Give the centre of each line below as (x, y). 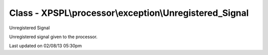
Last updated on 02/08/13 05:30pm (45, 46)
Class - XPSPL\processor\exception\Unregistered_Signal (129, 13)
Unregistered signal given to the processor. (53, 37)
